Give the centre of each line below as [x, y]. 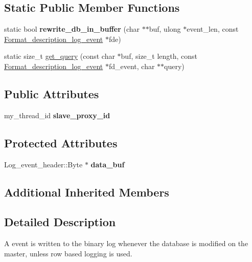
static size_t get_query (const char [60, 56]
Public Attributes [52, 93]
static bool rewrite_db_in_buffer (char [72, 29]
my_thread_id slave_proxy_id [57, 115]
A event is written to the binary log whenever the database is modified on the [126, 243]
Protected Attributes [61, 143]
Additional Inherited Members [87, 192]
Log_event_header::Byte [43, 164]
